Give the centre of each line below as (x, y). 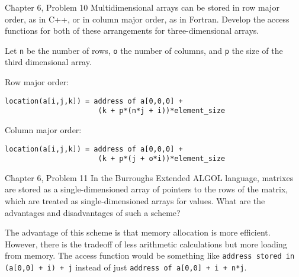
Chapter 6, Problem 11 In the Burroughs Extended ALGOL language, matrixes (149, 177)
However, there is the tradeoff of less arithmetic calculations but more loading (146, 244)
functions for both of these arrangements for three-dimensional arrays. (132, 30)
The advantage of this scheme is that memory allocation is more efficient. (138, 232)
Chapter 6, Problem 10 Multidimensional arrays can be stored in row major (142, 7)
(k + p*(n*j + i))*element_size (162, 111)
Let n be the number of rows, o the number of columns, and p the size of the (144, 50)
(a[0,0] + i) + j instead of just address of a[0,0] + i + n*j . (126, 267)
